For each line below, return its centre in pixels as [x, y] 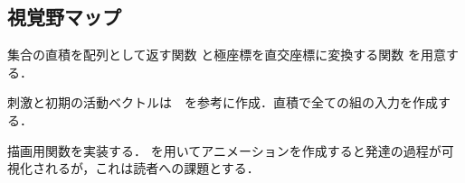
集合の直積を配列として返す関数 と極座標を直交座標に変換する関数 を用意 [227, 55]
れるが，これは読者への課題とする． [152, 168]
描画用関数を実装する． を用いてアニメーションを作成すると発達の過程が [224, 150]
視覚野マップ [64, 17]
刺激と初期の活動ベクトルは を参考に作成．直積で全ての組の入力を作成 [223, 102]
